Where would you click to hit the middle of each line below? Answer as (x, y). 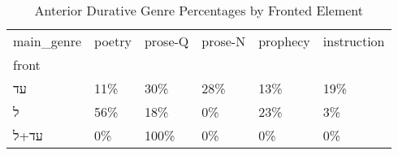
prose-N (224, 41)
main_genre (48, 41)
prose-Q (167, 41)
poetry (113, 41)
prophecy (284, 41)
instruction (354, 41)
